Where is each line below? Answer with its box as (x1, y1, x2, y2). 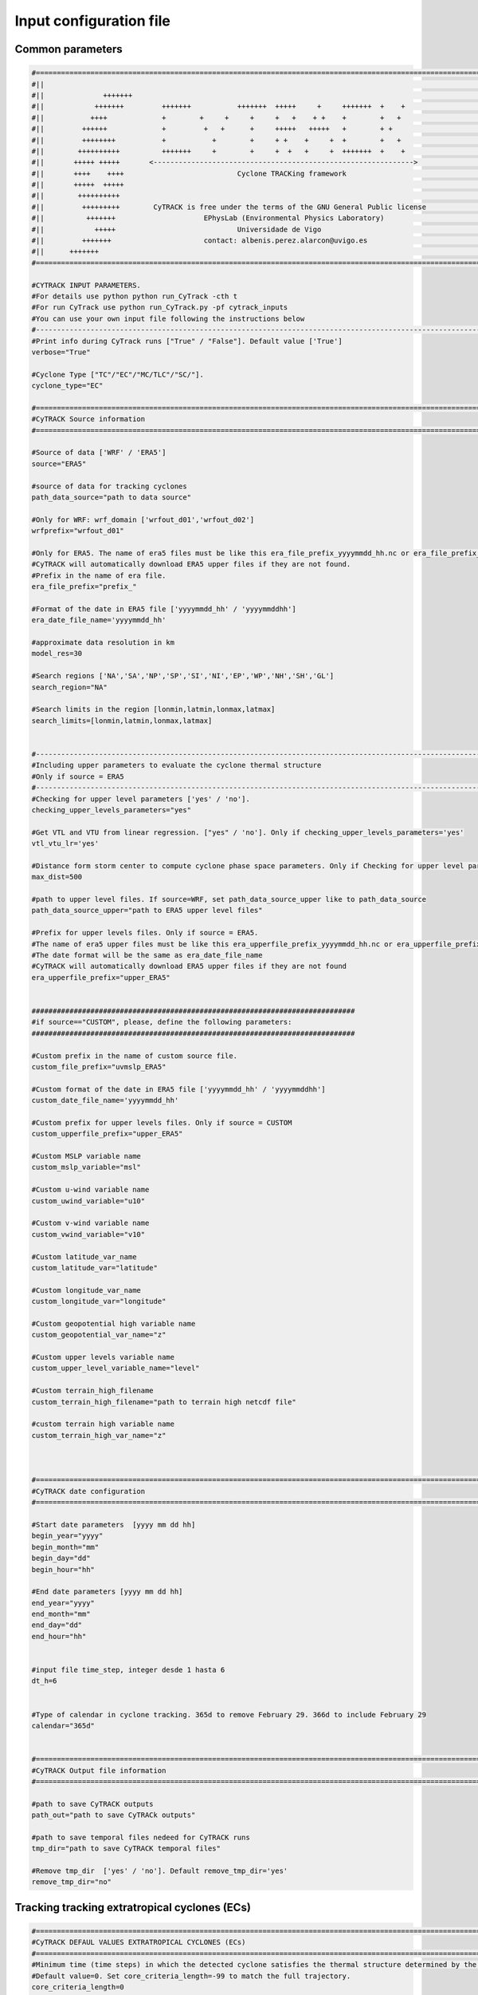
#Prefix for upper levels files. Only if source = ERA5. (31, 928, 259, 938)
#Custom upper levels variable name (31, 1353, 175, 1362)
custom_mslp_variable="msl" (31, 1163, 141, 1172)
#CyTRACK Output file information (31, 1766, 167, 1775)
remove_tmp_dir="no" (31, 1878, 112, 1886)
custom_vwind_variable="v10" (31, 1230, 146, 1238)
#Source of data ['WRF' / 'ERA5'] (31, 448, 167, 457)
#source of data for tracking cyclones (31, 481, 187, 491)
